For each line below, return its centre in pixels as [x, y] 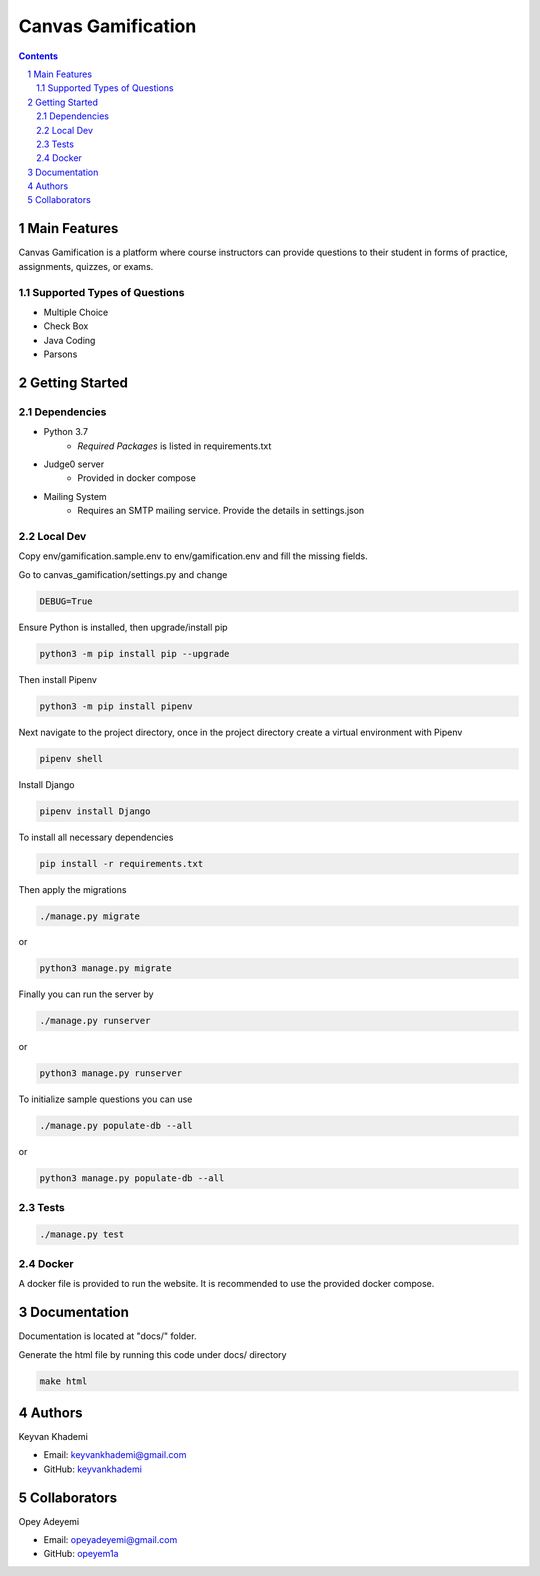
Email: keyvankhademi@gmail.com [115, 1455]
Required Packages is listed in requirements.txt [174, 446]
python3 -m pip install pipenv [116, 706]
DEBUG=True [66, 601]
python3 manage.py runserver [111, 1073]
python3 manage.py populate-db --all [132, 1178]
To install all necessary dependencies [96, 837]
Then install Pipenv [57, 679]
